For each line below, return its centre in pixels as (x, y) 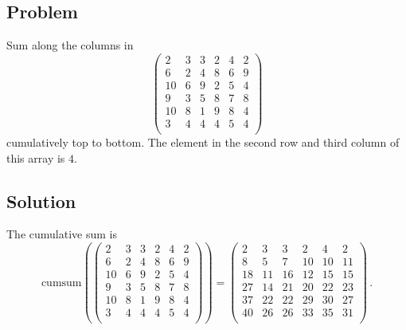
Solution (41, 200)
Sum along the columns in (70, 45)
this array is (36, 157)
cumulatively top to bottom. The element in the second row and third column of (203, 142)
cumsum (61, 283)
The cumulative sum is (62, 234)
